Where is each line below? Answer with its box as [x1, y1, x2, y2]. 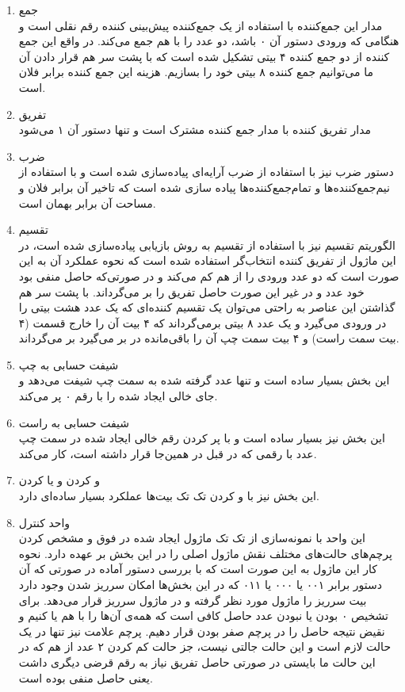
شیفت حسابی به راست [18, 414, 130, 430]
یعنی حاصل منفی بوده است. [18, 669, 153, 686]
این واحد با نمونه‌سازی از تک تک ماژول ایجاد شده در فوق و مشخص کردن [18, 530, 365, 546]
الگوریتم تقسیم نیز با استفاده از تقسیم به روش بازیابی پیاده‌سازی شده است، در [18, 236, 395, 253]
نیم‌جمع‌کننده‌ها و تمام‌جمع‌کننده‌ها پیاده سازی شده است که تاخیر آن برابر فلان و [18, 178, 390, 195]
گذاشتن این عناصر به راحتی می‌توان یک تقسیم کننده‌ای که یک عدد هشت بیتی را [18, 299, 395, 315]
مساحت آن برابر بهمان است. [18, 194, 156, 211]
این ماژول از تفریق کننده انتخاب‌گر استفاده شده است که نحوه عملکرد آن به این [18, 252, 396, 269]
